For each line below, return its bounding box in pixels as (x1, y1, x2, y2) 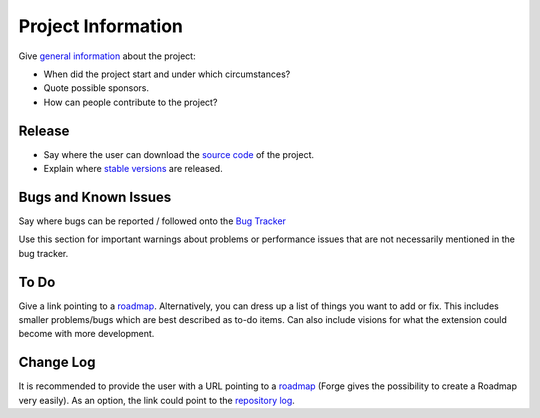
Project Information (18, 15, 184, 37)
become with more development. (18, 328, 155, 340)
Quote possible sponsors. (43, 82, 150, 94)
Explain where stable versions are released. (43, 163, 224, 175)
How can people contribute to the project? (43, 96, 218, 108)
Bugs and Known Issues (18, 188, 172, 205)
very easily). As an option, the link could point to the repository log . (18, 394, 295, 406)
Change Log (18, 354, 96, 371)
